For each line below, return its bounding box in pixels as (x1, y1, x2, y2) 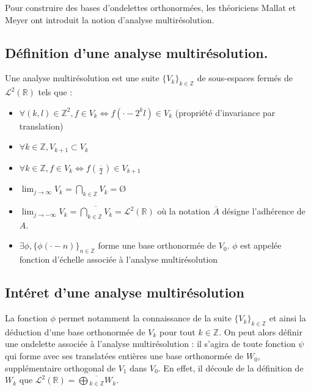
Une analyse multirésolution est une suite (5, 71, 159, 84)
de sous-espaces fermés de (197, 71, 293, 84)
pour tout (159, 325, 196, 338)
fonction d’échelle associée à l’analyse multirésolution (19, 253, 218, 266)
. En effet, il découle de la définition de (158, 361, 304, 374)
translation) (19, 119, 64, 132)
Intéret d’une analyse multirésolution (5, 283, 244, 302)
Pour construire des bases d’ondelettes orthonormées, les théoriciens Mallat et (5, 1, 296, 13)
